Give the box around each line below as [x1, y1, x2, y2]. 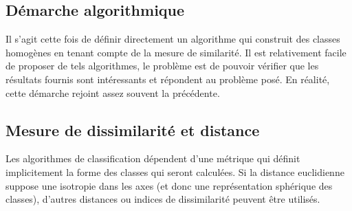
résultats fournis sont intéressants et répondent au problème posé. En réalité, [5, 71, 330, 86]
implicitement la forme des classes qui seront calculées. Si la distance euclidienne [5, 164, 344, 179]
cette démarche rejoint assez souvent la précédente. [5, 85, 220, 100]
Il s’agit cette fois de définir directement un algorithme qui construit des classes [5, 32, 340, 46]
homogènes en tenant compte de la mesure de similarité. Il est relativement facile [5, 45, 346, 59]
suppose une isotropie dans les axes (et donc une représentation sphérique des [5, 178, 333, 192]
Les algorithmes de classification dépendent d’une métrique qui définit [5, 151, 300, 166]
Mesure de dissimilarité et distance [5, 119, 260, 140]
